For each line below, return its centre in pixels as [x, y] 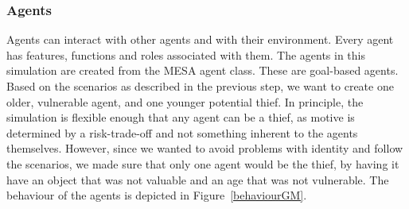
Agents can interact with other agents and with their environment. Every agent [200, 39]
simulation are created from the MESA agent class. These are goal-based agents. [203, 70]
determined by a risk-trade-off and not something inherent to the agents [182, 132]
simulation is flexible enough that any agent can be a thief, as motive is [181, 117]
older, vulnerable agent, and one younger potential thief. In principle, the [185, 101]
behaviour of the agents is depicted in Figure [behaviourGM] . [157, 195]
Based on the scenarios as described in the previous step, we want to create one [200, 86]
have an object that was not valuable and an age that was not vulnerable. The [198, 179]
